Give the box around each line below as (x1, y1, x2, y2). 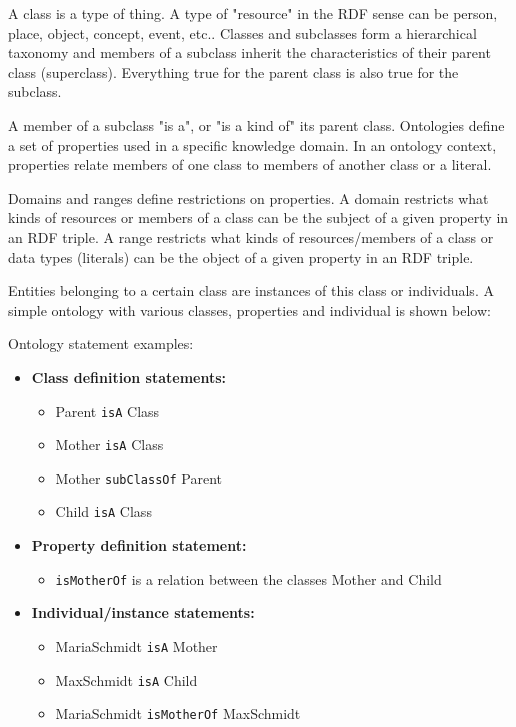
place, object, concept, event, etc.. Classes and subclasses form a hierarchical (8, 22, 477, 43)
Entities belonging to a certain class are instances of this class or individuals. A (8, 280, 494, 301)
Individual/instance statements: (31, 602, 255, 623)
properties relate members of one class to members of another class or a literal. (8, 154, 492, 175)
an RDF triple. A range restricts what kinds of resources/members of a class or (8, 226, 494, 247)
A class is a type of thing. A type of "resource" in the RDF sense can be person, (8, 3, 498, 23)
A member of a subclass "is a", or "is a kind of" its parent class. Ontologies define (8, 114, 505, 135)
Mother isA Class (55, 434, 164, 455)
